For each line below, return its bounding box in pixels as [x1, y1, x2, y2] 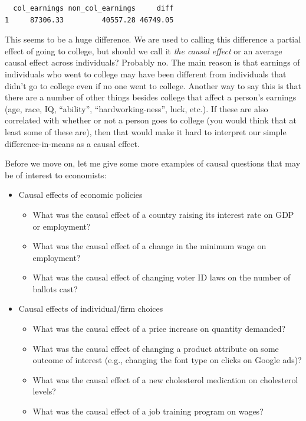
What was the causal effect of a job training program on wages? [32, 405, 264, 417]
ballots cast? [32, 282, 78, 295]
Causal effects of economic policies [18, 188, 143, 201]
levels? [32, 385, 56, 397]
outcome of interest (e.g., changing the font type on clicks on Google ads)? [32, 354, 302, 366]
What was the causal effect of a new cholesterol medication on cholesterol [32, 373, 298, 386]
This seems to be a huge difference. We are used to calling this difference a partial [5, 33, 301, 45]
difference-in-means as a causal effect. [5, 137, 140, 149]
